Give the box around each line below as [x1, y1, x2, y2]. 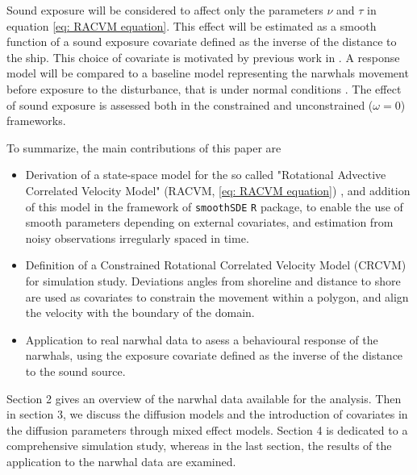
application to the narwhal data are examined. [6, 452, 236, 469]
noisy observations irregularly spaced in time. [25, 229, 249, 246]
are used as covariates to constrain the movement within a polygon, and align [25, 288, 409, 305]
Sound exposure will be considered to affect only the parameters [6, 2, 323, 18]
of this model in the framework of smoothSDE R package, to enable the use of [25, 198, 403, 215]
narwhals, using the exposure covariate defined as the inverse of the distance [25, 347, 403, 364]
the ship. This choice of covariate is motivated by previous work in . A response [6, 48, 400, 65]
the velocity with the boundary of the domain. [25, 304, 255, 321]
